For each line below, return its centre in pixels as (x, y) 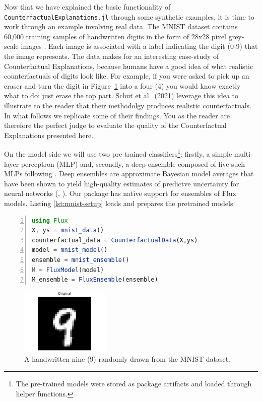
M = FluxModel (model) (68, 270)
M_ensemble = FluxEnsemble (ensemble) (95, 280)
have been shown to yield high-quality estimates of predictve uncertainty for (122, 183)
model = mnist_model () (70, 250)
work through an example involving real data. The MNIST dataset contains (121, 26)
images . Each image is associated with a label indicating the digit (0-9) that (139, 46)
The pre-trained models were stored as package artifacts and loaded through (134, 383)
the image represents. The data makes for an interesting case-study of (112, 56)
